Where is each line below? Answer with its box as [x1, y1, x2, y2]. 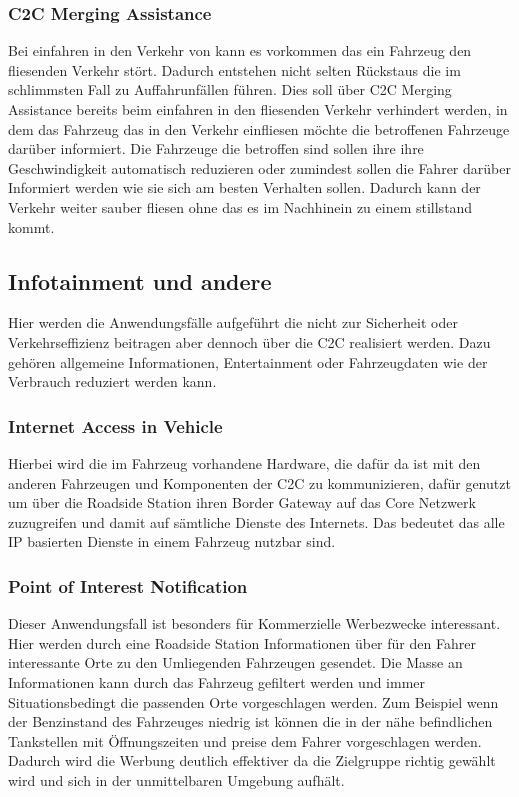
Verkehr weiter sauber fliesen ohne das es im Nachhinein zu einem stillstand [8, 196, 473, 217]
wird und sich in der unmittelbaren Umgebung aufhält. [8, 769, 345, 790]
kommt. [8, 216, 55, 237]
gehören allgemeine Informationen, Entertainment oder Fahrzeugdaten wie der [8, 351, 488, 372]
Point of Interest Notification [8, 573, 248, 598]
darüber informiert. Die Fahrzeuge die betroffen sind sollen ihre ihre [8, 138, 424, 159]
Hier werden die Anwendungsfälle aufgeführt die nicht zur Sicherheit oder [8, 312, 458, 333]
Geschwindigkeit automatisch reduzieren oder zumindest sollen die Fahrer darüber [8, 157, 511, 178]
